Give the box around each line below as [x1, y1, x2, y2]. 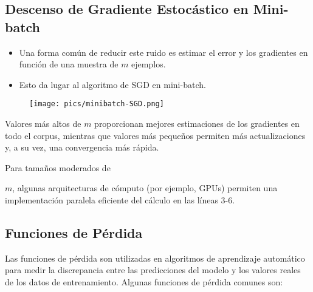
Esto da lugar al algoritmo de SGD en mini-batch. [19, 78, 206, 90]
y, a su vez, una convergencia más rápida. [5, 141, 159, 154]
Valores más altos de [5, 117, 81, 130]
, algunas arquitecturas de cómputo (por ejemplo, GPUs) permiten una [12, 182, 278, 194]
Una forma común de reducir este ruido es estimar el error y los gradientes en [19, 46, 308, 58]
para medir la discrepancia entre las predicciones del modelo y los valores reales [5, 263, 301, 276]
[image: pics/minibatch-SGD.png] [29, 100, 164, 109]
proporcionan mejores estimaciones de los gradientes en [94, 117, 300, 130]
